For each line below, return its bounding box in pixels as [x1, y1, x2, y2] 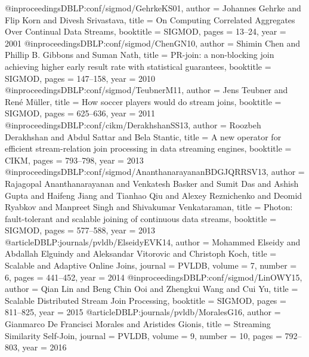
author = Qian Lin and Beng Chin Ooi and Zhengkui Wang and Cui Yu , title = [5, 282, 298, 295]
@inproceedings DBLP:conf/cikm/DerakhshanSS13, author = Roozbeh [5, 118, 261, 131]
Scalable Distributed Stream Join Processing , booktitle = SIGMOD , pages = [5, 294, 286, 306]
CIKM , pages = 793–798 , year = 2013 [5, 153, 144, 166]
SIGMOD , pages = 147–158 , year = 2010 [5, 72, 156, 84]
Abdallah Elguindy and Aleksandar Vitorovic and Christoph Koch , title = [5, 247, 277, 260]
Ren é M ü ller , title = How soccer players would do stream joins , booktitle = [5, 95, 282, 107]
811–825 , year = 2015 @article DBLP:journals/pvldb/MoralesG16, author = [5, 306, 281, 318]
